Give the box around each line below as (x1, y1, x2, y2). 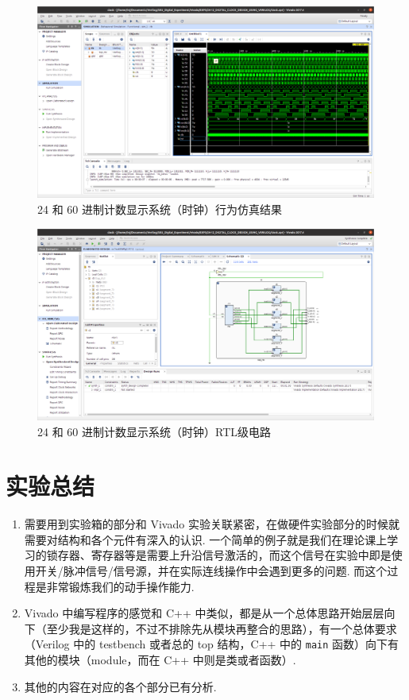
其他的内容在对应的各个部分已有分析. (24, 678, 217, 694)
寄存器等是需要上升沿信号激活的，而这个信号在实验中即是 (91, 547, 392, 563)
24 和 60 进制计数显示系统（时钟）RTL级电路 (37, 423, 271, 439)
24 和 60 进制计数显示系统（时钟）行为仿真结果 (37, 200, 282, 217)
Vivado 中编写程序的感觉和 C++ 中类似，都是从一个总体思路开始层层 (24, 605, 384, 621)
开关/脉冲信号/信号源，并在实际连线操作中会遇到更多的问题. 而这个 (35, 563, 388, 579)
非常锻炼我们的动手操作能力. (46, 578, 195, 594)
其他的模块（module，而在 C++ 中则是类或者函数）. (24, 652, 296, 668)
